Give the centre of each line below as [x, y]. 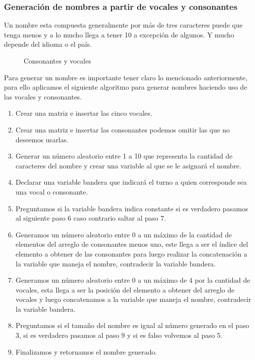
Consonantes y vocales [57, 61]
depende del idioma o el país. [48, 44]
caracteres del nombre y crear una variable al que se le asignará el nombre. [128, 165]
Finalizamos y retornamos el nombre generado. [86, 351]
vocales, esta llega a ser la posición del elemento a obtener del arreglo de [125, 289]
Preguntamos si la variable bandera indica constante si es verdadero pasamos [132, 208]
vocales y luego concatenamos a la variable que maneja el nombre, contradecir [133, 299]
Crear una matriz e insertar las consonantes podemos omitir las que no [123, 129]
